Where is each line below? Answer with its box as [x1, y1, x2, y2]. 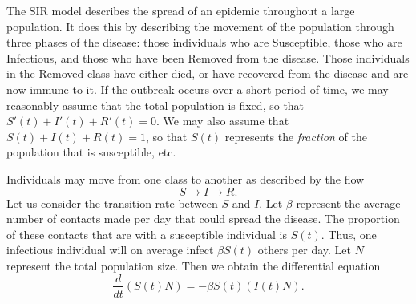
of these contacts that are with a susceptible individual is [6, 225, 288, 242]
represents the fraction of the [224, 128, 367, 144]
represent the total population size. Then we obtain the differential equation [6, 257, 381, 274]
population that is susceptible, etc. [6, 144, 176, 160]
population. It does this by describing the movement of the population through [6, 18, 394, 34]
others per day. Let [257, 241, 351, 258]
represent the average [296, 194, 401, 211]
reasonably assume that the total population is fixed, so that [6, 96, 305, 113]
